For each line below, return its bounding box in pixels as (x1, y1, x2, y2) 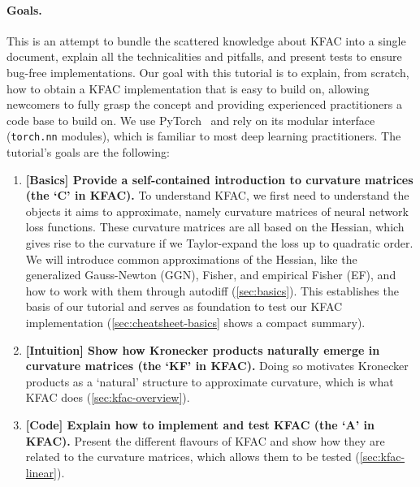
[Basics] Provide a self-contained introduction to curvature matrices (25, 170, 414, 187)
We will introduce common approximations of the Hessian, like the (25, 250, 357, 267)
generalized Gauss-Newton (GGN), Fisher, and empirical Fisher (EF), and (25, 266, 396, 283)
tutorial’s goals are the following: (6, 144, 170, 161)
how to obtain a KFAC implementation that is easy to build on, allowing (6, 80, 370, 97)
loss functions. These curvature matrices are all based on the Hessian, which (25, 218, 405, 235)
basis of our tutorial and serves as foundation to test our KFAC (25, 298, 343, 315)
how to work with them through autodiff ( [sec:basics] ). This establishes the (25, 282, 399, 299)
